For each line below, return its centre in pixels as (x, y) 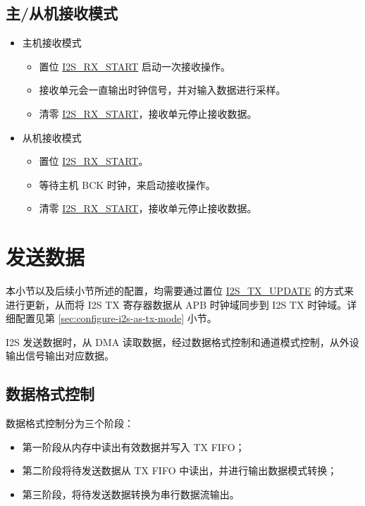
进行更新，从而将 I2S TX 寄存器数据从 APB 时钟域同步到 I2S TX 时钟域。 (177, 304)
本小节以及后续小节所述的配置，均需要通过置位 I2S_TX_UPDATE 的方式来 (180, 291)
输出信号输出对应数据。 (60, 356)
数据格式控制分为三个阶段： (70, 423)
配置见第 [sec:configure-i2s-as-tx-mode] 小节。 (116, 318)
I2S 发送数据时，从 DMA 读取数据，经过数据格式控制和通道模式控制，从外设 (182, 341)
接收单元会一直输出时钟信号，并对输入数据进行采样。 (162, 90)
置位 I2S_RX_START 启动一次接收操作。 (135, 66)
